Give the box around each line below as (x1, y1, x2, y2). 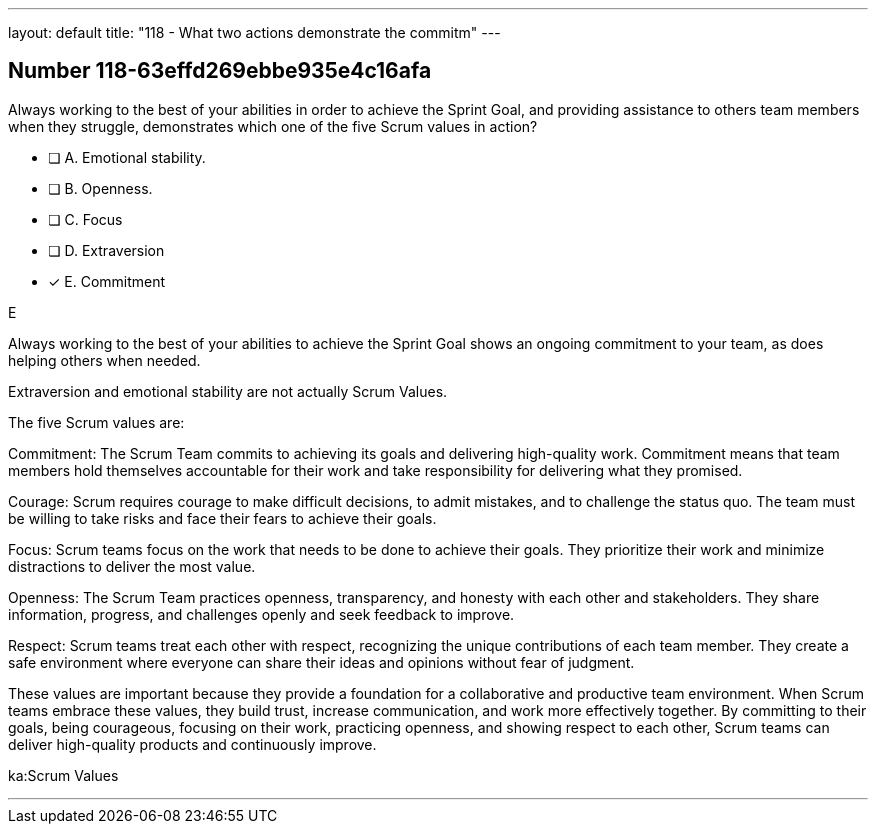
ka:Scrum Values (8, 766, 119, 784)
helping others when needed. (8, 351, 201, 369)
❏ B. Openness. (48, 179, 153, 197)
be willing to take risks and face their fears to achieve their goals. (8, 509, 437, 527)
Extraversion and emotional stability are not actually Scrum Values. (8, 382, 448, 400)
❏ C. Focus (48, 210, 123, 228)
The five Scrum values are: (8, 413, 185, 431)
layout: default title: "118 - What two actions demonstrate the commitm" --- (8, 24, 501, 41)
